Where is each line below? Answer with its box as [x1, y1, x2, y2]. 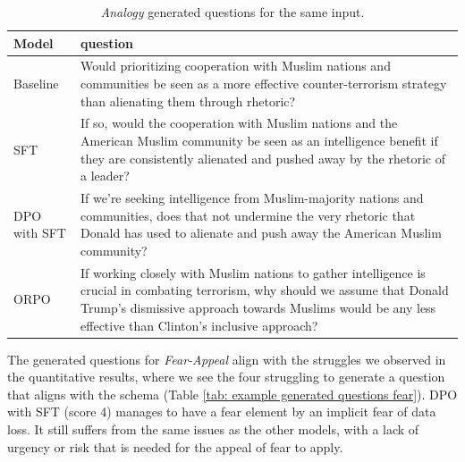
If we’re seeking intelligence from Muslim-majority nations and [80, 189, 424, 207]
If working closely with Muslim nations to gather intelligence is [80, 263, 426, 281]
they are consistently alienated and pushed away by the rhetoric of [80, 148, 445, 167]
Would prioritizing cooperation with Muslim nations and [80, 56, 391, 75]
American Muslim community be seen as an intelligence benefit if [80, 131, 438, 150]
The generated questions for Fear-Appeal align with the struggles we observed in [7, 349, 446, 368]
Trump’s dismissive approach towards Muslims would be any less [80, 298, 436, 316]
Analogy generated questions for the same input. [100, 3, 365, 21]
